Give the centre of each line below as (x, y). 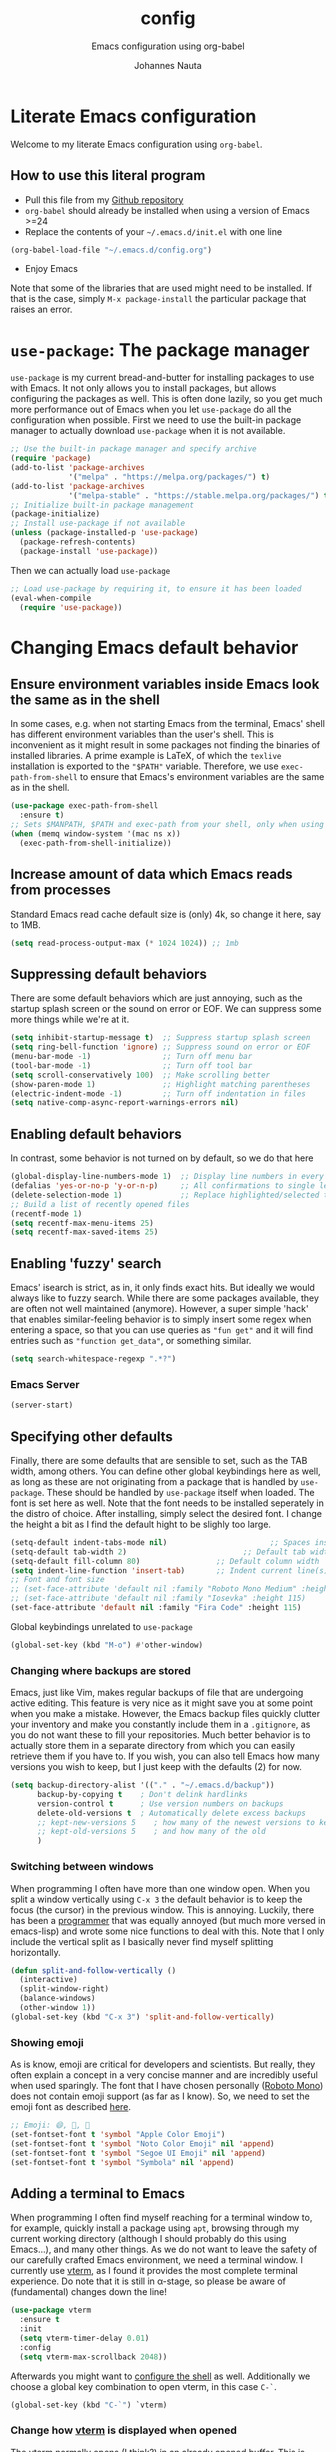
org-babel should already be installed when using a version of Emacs (167, 210)
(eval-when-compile (51, 598)
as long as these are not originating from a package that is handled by (154, 1481)
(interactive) (48, 1980)
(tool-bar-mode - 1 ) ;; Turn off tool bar (131, 1065)
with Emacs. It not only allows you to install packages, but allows (143, 388)
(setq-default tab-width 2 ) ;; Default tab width (171, 1552)
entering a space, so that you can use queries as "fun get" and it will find (162, 1330)
